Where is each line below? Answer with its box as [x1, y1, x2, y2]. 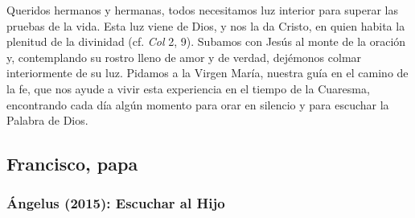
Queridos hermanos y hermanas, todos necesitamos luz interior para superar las [6, 2, 399, 18]
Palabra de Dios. [6, 112, 88, 129]
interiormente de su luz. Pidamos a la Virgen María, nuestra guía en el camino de [6, 64, 409, 81]
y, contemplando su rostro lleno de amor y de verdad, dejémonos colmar [6, 48, 362, 65]
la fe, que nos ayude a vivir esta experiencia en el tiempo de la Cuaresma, [6, 80, 370, 97]
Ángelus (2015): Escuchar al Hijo [6, 193, 225, 213]
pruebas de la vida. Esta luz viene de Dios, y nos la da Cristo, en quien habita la [6, 17, 405, 34]
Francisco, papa [6, 151, 138, 176]
